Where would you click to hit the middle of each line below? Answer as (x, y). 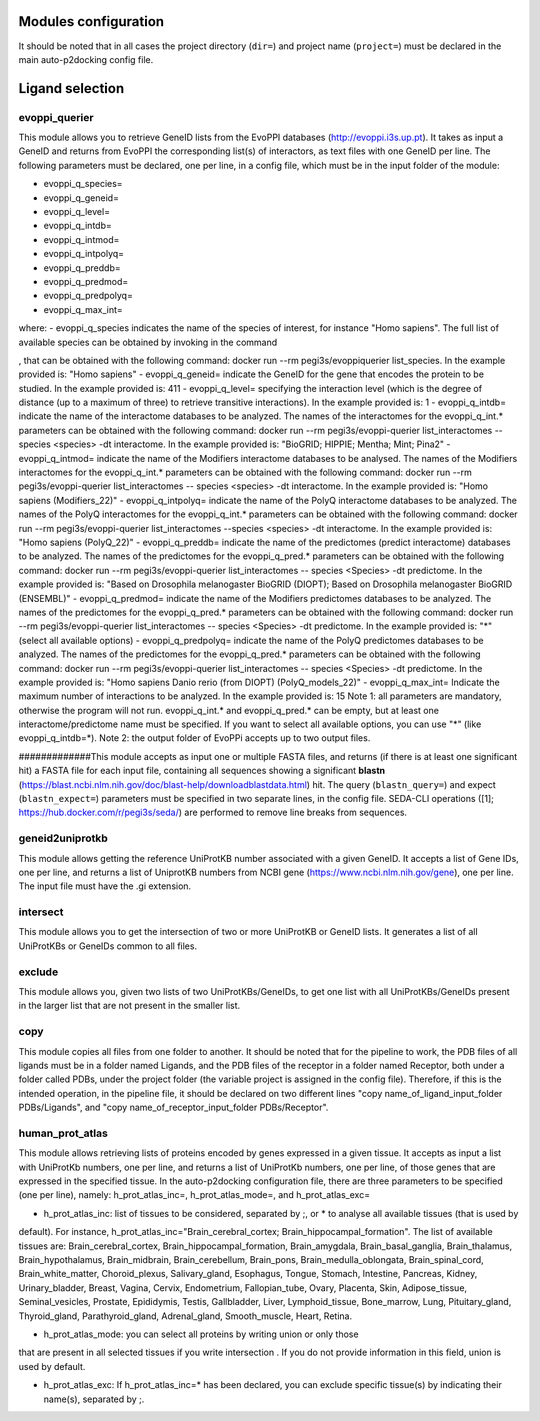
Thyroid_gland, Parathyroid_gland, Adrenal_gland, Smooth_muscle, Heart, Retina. (185, 1316)
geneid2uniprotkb (63, 838)
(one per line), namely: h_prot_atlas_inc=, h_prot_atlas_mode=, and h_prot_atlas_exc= (194, 1195)
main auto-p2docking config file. (86, 59)
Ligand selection (71, 88)
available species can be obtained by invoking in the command (148, 342)
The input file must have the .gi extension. (105, 886)
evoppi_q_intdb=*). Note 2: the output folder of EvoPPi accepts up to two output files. (194, 738)
